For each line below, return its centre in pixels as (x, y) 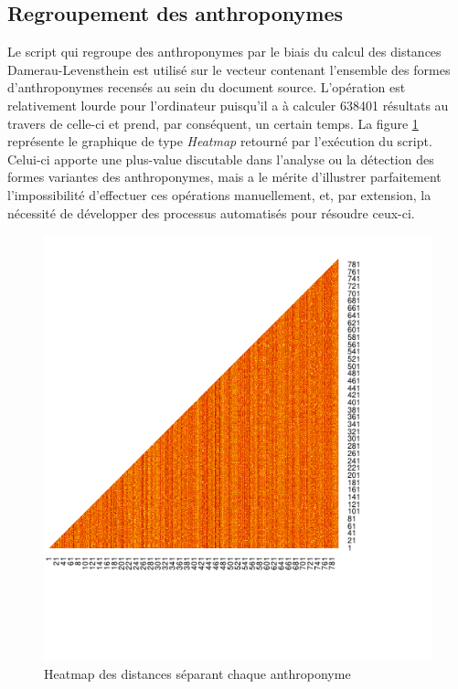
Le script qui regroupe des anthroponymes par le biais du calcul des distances (224, 52)
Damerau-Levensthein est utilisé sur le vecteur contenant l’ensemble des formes (229, 69)
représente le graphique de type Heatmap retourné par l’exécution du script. (220, 141)
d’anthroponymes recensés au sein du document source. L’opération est (207, 87)
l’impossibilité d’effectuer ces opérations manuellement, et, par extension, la (219, 194)
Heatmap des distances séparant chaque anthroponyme (197, 674)
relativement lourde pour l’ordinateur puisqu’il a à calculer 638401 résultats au (228, 105)
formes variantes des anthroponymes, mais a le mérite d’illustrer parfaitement (224, 177)
